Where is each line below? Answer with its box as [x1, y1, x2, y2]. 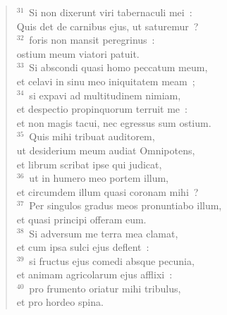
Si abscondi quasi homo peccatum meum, [29, 60, 208, 75]
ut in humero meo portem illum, [29, 171, 169, 185]
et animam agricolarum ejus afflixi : [16, 267, 173, 282]
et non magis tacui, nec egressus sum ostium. [16, 115, 211, 130]
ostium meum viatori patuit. [16, 46, 140, 61]
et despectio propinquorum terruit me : [16, 101, 188, 116]
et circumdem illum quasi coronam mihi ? [16, 184, 199, 199]
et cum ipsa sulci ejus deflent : [16, 240, 149, 254]
